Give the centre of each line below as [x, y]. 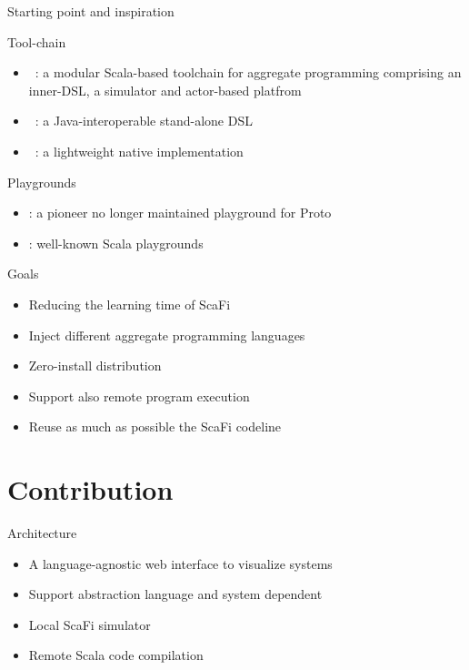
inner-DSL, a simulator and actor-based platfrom [165, 90]
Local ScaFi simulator [90, 624]
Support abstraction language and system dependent [175, 594]
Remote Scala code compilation [116, 655]
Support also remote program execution [139, 396]
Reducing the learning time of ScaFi [130, 304]
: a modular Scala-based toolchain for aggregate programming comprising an [248, 72]
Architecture [42, 533]
